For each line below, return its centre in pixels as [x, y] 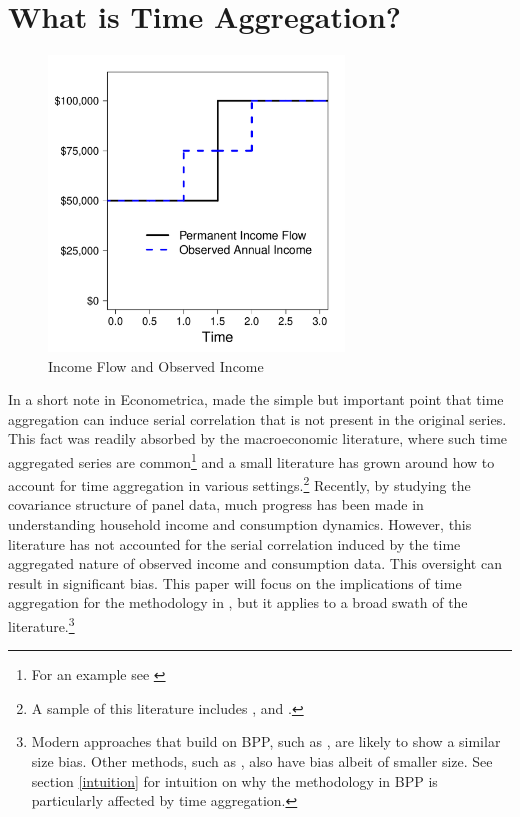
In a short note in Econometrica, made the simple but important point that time [256, 399]
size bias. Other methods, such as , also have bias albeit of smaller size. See [262, 760]
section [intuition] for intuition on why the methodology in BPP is [234, 780]
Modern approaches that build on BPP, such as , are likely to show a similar [266, 741]
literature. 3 [41, 624]
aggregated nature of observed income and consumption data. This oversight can [255, 563]
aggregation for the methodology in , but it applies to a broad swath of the [238, 602]
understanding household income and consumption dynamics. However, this [240, 523]
